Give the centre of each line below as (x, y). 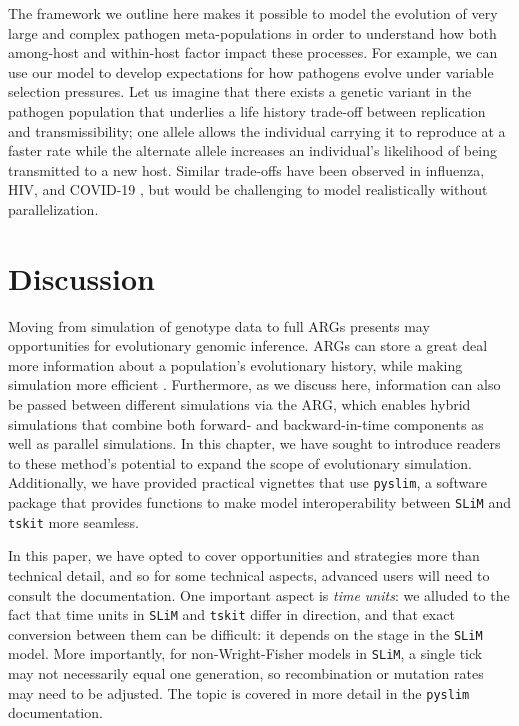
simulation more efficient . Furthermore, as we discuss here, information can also (254, 384)
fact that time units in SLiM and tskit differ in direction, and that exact (231, 614)
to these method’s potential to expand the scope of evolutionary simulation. (240, 462)
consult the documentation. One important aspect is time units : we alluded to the (259, 594)
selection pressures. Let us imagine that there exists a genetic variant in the (240, 91)
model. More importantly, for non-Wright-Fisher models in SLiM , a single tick (245, 653)
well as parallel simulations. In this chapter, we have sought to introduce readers (254, 443)
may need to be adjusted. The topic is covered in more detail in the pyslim (239, 692)
